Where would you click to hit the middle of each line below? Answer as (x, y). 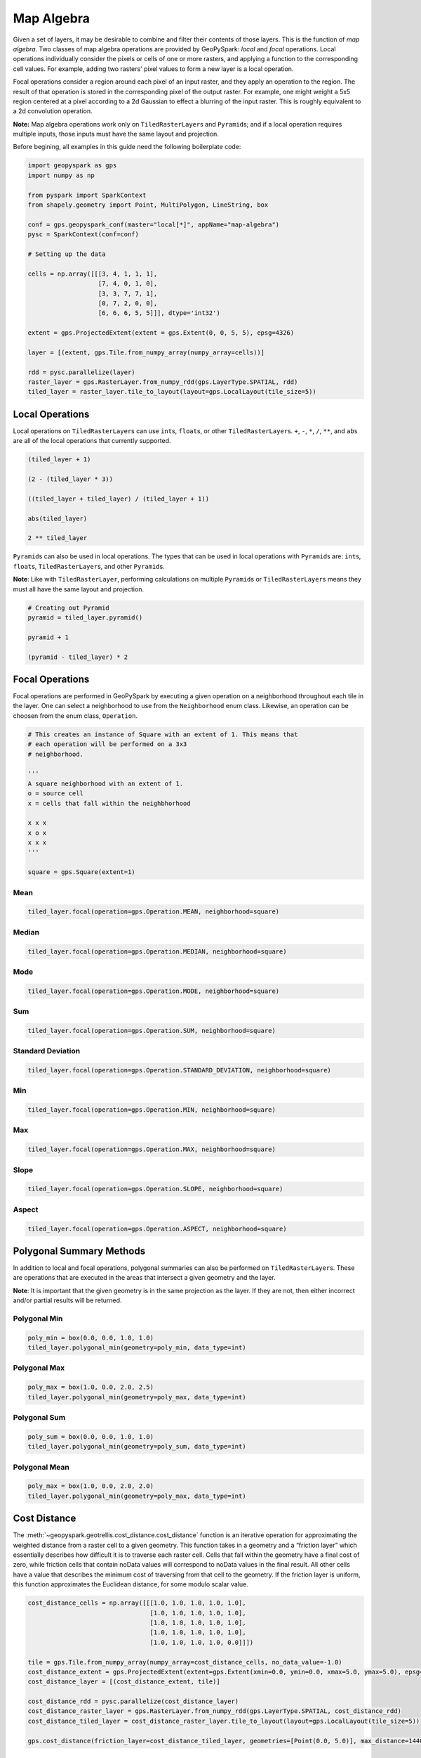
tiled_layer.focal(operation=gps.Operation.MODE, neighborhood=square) (154, 991)
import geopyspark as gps (72, 166)
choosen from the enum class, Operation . (75, 716)
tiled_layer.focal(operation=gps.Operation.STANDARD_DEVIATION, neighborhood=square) (179, 1070)
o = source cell (56, 794)
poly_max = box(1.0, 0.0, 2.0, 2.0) (91, 1486)
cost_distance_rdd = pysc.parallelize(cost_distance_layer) (133, 1701)
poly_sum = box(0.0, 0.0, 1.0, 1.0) (91, 1437)
